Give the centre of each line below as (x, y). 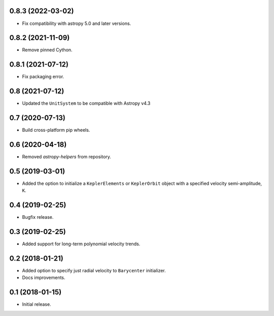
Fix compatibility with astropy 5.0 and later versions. (77, 23)
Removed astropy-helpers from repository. (67, 157)
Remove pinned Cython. (47, 50)
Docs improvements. (44, 278)
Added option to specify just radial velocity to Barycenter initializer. (94, 271)
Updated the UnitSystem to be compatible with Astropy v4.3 (86, 103)
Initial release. (37, 304)
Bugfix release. (38, 217)
